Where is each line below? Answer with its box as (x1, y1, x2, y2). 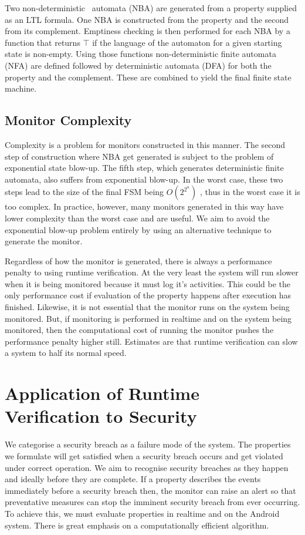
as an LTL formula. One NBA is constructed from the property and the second (5, 13, 289, 25)
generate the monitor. (5, 235, 83, 247)
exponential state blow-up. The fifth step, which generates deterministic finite (5, 161, 284, 174)
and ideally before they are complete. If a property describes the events (5, 473, 261, 485)
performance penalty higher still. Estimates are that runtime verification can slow (5, 335, 298, 347)
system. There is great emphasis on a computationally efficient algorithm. (5, 519, 269, 531)
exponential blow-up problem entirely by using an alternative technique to (5, 223, 272, 235)
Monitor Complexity (5, 111, 132, 129)
